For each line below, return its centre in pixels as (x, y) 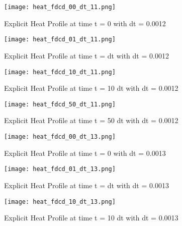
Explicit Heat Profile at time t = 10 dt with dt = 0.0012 (91, 88)
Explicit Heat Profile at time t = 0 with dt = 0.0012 (85, 23)
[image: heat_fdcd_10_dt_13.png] (60, 202)
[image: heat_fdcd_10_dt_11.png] (60, 72)
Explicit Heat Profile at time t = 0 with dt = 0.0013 (85, 153)
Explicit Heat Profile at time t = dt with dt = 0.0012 (86, 55)
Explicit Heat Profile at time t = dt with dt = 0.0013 (86, 185)
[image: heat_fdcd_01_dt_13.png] (60, 169)
